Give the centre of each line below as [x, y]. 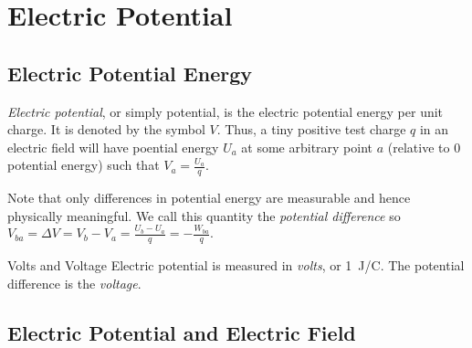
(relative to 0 [424, 147]
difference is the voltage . [74, 283]
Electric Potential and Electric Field [182, 332]
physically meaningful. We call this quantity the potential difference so [204, 215]
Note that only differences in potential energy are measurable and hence [209, 198]
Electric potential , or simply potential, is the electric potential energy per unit [226, 111]
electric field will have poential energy [113, 147]
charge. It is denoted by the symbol [106, 129]
